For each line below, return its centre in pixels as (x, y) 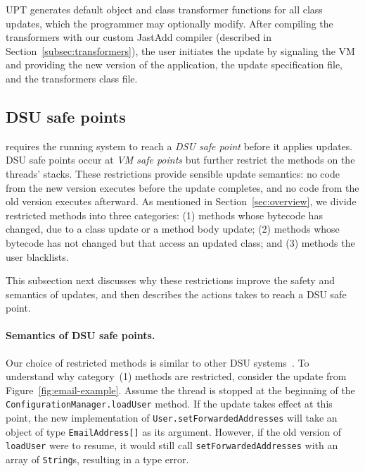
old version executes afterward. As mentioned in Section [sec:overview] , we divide (181, 201)
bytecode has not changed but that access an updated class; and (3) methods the (180, 242)
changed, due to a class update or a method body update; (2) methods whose (173, 229)
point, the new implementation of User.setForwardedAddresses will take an (172, 418)
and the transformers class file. (72, 78)
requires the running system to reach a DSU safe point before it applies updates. (179, 146)
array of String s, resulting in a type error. (97, 459)
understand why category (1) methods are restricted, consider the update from (176, 376)
